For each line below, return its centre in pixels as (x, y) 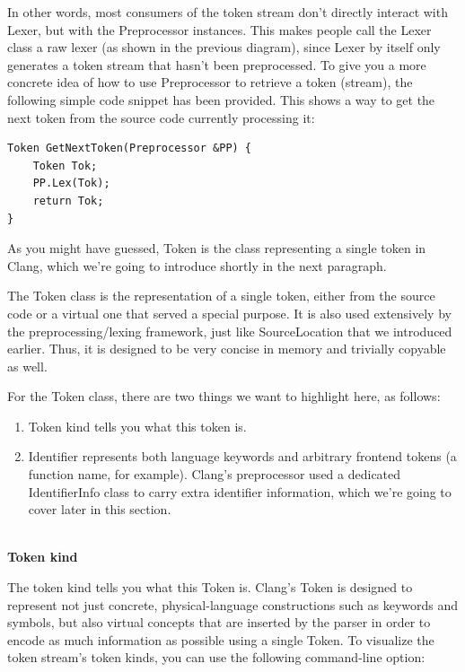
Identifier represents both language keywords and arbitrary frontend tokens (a (242, 456)
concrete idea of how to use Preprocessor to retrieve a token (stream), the (210, 82)
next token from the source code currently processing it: (161, 117)
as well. (27, 366)
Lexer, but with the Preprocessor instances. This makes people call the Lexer (219, 29)
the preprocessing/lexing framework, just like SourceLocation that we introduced (230, 331)
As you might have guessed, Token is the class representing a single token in (217, 248)
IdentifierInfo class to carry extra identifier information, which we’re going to (240, 491)
